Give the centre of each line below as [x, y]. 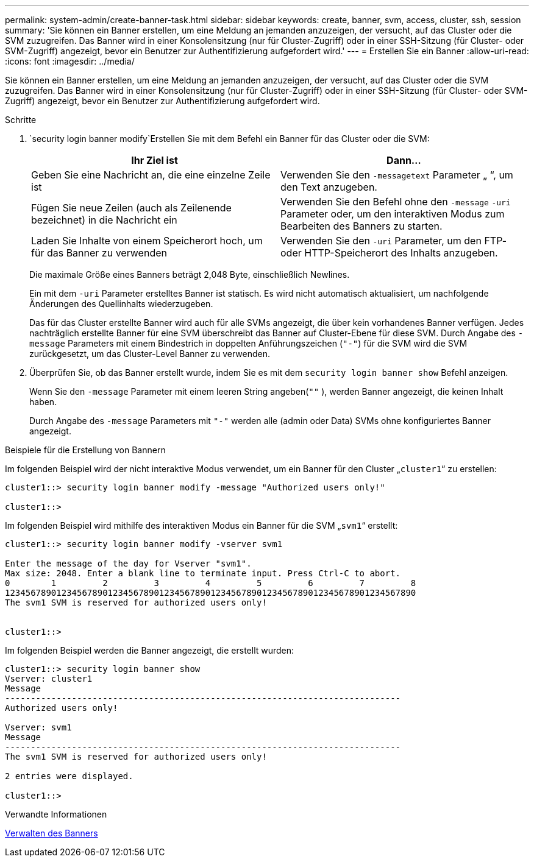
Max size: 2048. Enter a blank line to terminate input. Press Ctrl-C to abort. [203, 573]
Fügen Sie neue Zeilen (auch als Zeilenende [131, 208]
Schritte [21, 120]
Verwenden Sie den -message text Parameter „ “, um [397, 175]
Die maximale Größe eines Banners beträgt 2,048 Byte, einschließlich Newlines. [190, 274]
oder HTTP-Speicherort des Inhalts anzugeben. [389, 253]
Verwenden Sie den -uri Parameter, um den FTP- [394, 241]
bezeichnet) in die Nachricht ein [104, 220]
